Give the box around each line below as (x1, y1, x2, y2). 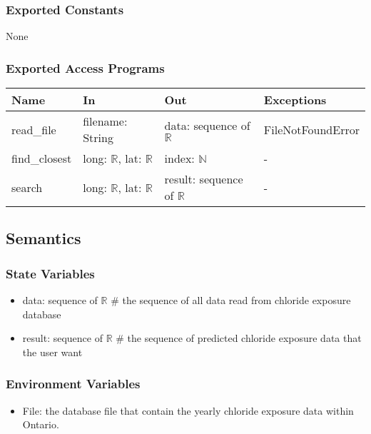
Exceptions (263, 91, 327, 108)
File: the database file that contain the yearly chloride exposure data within (22, 403, 354, 418)
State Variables (6, 264, 95, 282)
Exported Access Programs (6, 59, 165, 76)
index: (164, 150, 195, 167)
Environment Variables (6, 375, 141, 393)
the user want (22, 344, 83, 359)
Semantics (6, 227, 81, 249)
